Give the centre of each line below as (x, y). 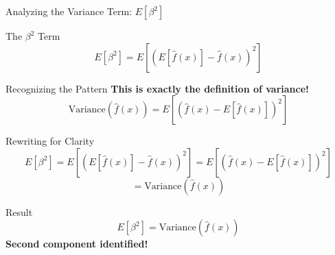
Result (19, 211)
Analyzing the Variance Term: (69, 11)
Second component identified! (77, 244)
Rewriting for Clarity (50, 141)
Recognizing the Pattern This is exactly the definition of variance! (158, 88)
